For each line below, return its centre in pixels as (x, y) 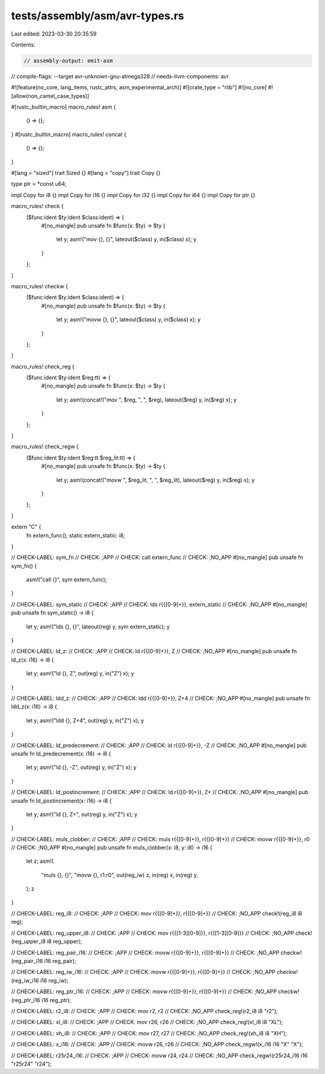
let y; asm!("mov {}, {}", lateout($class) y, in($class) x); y (126, 239)
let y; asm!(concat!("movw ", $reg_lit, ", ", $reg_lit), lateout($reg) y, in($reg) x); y (156, 480)
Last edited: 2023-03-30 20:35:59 (54, 34)
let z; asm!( (40, 861)
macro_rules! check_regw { (45, 447)
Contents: (23, 45)
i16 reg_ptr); (56, 1000)
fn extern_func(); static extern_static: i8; (76, 535)
